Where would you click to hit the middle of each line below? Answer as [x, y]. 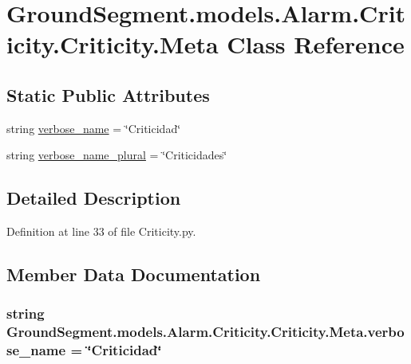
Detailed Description [94, 198]
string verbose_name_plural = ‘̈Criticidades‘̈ [117, 155]
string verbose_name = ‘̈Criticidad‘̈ [94, 128]
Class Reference [316, 44]
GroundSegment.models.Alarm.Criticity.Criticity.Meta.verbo [205, 332]
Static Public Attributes [108, 94]
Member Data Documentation [134, 274]
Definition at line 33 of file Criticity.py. [101, 231]
